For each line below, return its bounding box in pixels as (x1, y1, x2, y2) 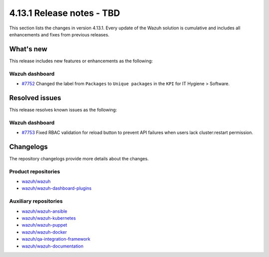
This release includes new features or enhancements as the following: (9, 58, 153, 64)
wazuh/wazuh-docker (21, 229, 67, 235)
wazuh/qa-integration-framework (21, 236, 91, 242)
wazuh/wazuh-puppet (21, 222, 67, 228)
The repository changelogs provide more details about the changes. (9, 155, 149, 161)
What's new (9, 45, 47, 53)
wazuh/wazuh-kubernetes (21, 215, 76, 221)
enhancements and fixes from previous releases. (9, 31, 110, 37)
